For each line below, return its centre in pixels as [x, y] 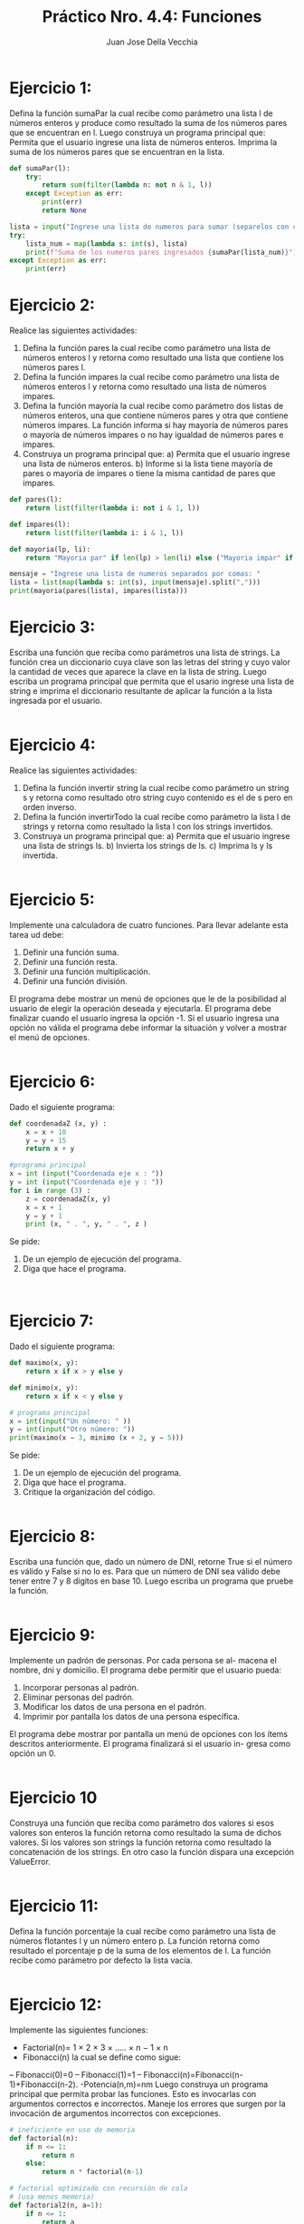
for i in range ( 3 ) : [50, 1190]
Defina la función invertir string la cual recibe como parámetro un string [156, 787]
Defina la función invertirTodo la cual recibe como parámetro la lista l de [157, 816]
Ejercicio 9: [52, 1635]
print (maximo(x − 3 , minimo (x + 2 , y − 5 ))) [96, 1438]
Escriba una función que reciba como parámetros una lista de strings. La [145, 652]
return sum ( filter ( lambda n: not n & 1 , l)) [127, 185]
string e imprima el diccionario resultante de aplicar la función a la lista [141, 690]
